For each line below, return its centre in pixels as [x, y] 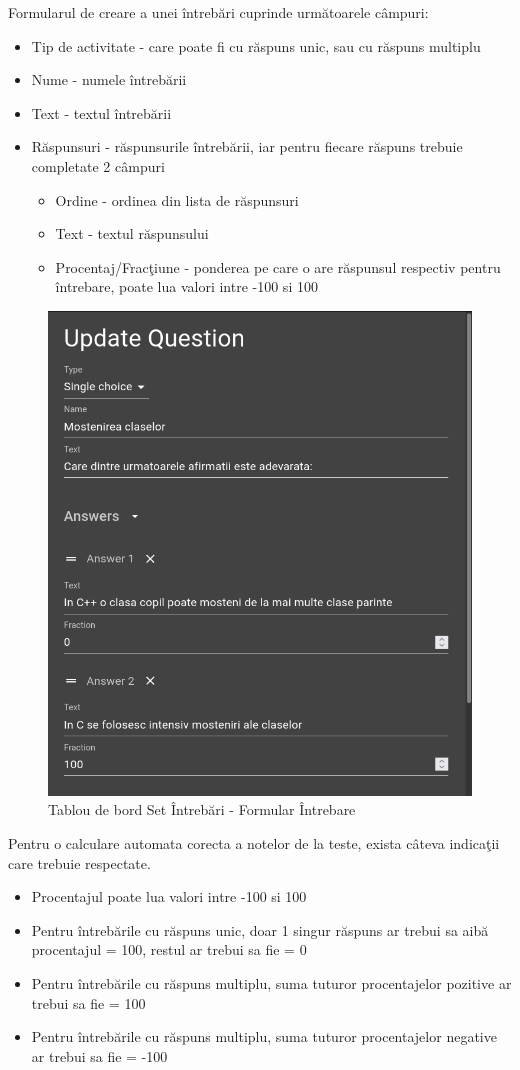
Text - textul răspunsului [132, 233]
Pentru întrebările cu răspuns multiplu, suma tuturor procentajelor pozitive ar [271, 983]
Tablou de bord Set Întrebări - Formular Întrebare [202, 809]
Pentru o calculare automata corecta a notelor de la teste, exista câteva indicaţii [254, 843]
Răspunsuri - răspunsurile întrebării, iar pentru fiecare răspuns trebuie [247, 146]
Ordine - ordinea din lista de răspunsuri [177, 199]
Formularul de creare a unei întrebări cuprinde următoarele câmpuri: [218, 12]
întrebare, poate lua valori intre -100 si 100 [186, 286]
